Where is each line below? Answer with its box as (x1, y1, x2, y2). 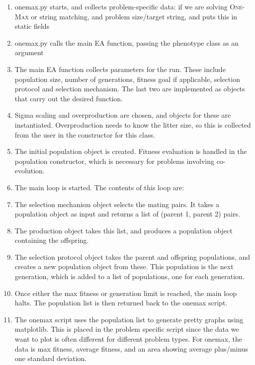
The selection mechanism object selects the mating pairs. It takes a (14, 199, 219, 209)
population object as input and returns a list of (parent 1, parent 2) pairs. (14, 209, 241, 219)
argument (14, 47, 44, 58)
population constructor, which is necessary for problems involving (14, 155, 214, 166)
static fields (14, 21, 50, 31)
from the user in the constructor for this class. (14, 129, 155, 140)
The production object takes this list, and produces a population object (14, 225, 233, 235)
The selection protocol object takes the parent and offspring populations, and (14, 251, 251, 262)
